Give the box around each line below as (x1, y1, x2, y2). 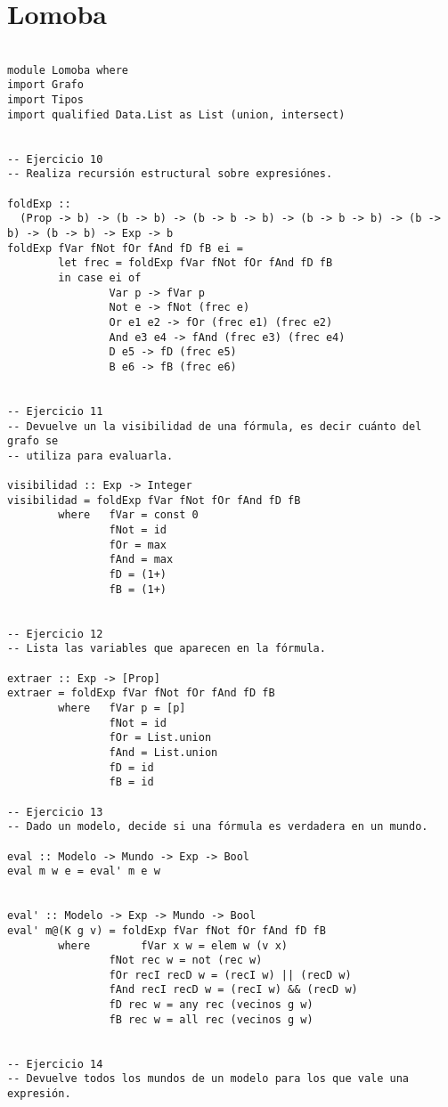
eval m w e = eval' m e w (7, 865, 160, 878)
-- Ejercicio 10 (7, 152, 103, 166)
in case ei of (58, 271, 142, 284)
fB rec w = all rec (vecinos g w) (109, 1013, 314, 1026)
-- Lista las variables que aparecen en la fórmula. (7, 642, 326, 655)
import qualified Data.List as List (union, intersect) (7, 108, 346, 121)
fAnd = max (109, 553, 174, 566)
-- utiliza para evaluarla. (7, 449, 174, 462)
